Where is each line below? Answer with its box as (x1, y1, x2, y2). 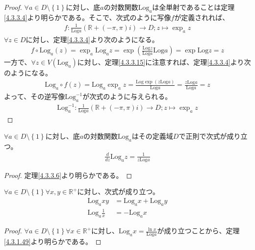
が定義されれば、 (174, 12, 229, 22)
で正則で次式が (178, 130, 227, 141)
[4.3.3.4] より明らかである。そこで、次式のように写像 (4, 12, 171, 22)
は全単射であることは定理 (152, 2, 235, 12)
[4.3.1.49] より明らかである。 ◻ (4, 236, 102, 246)
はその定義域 (131, 130, 173, 141)
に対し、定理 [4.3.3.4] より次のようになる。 (25, 34, 159, 44)
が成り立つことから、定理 (157, 225, 240, 236)
